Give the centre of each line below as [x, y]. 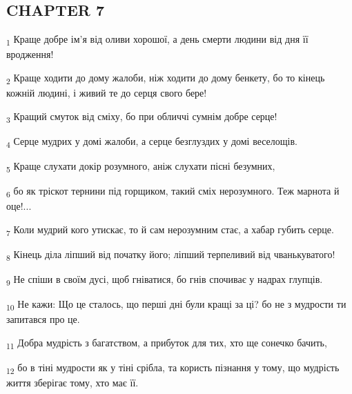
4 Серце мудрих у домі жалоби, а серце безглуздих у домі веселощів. [152, 141]
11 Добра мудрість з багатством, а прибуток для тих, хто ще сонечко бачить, [167, 343]
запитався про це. [43, 319]
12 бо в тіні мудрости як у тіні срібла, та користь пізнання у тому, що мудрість [173, 368]
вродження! [30, 54]
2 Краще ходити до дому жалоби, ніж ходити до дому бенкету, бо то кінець [166, 78]
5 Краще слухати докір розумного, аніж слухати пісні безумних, [141, 166]
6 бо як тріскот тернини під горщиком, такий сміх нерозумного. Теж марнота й [173, 191]
